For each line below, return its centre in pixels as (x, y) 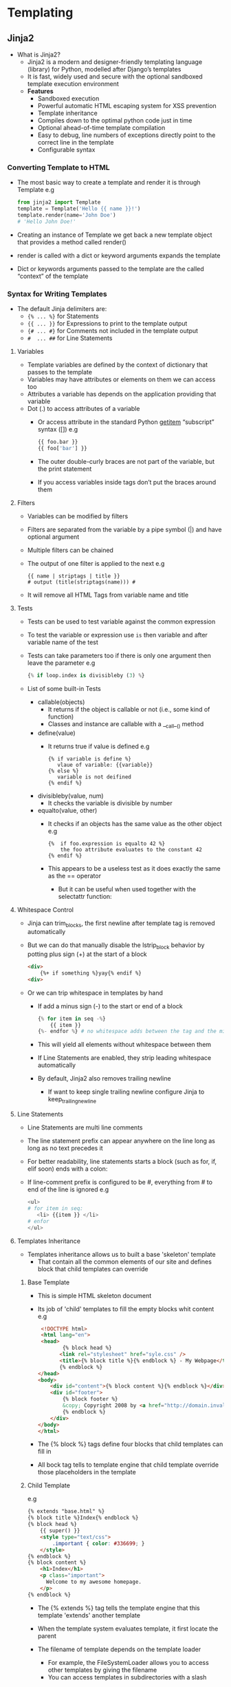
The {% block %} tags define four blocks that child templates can (130, 1444)
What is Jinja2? (38, 54)
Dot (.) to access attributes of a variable (84, 409)
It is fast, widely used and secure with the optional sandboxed (115, 76)
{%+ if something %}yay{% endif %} (91, 973)
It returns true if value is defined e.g (99, 746)
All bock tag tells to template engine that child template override (128, 1465)
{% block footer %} (90, 1399)
